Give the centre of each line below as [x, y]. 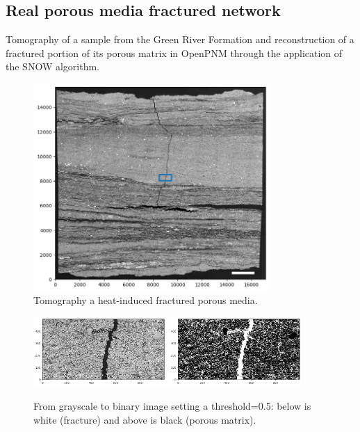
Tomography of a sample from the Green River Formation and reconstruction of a [180, 39]
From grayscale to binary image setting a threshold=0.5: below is [172, 406]
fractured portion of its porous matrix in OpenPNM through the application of [174, 53]
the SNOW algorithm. [53, 66]
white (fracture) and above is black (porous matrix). [145, 419]
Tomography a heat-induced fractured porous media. [146, 300]
